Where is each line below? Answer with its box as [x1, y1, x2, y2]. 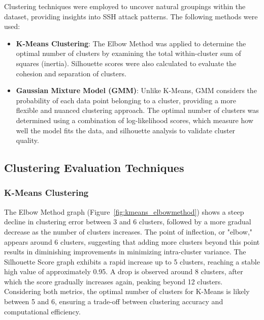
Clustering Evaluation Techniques [4, 160, 184, 176]
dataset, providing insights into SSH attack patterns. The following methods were [4, 11, 258, 21]
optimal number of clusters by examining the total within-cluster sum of [16, 48, 241, 59]
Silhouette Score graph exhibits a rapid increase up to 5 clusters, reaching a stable [4, 256, 260, 267]
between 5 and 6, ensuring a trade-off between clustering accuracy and [4, 296, 223, 307]
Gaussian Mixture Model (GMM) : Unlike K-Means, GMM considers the [16, 85, 257, 96]
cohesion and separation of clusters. [16, 68, 126, 78]
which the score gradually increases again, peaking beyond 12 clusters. [4, 276, 223, 286]
